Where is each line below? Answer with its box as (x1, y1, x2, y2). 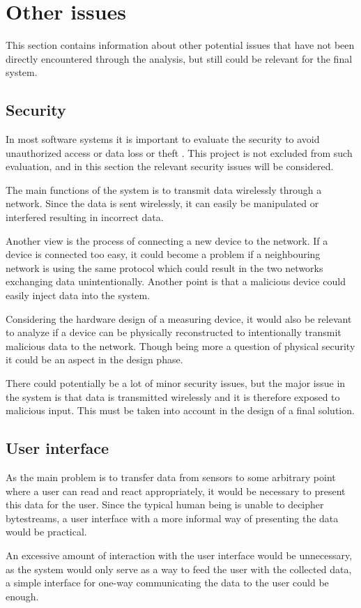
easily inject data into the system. (6, 288, 151, 303)
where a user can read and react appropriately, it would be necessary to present (6, 483, 346, 498)
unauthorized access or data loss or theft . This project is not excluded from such (6, 145, 353, 160)
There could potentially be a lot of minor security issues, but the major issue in (6, 376, 346, 390)
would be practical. (6, 524, 87, 539)
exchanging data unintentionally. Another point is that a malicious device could (6, 274, 346, 289)
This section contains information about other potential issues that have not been (6, 38, 355, 52)
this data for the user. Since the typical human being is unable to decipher (6, 497, 324, 512)
